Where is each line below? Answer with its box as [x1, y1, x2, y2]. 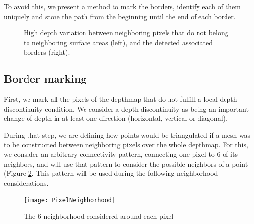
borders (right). [24, 47, 70, 57]
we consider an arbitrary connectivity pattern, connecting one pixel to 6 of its [4, 149, 238, 159]
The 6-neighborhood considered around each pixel [24, 211, 174, 221]
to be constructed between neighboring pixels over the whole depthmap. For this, [4, 139, 248, 149]
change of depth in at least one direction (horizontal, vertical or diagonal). [4, 113, 227, 123]
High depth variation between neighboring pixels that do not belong [24, 28, 228, 38]
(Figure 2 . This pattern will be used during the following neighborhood [4, 168, 218, 178]
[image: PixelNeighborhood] [24, 196, 115, 204]
